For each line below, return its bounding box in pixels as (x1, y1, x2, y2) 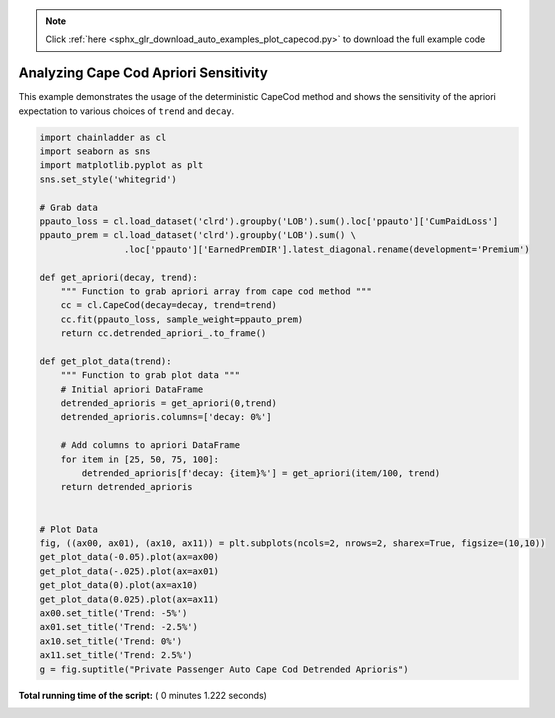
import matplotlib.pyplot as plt (39, 160, 204, 171)
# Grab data (39, 201, 99, 213)
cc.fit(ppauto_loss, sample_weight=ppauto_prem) (60, 313, 304, 325)
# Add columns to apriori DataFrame (60, 440, 240, 451)
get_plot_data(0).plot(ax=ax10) (39, 580, 199, 591)
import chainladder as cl (39, 131, 167, 143)
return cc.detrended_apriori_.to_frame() (60, 328, 267, 339)
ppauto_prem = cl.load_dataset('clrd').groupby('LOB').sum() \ (39, 230, 357, 241)
